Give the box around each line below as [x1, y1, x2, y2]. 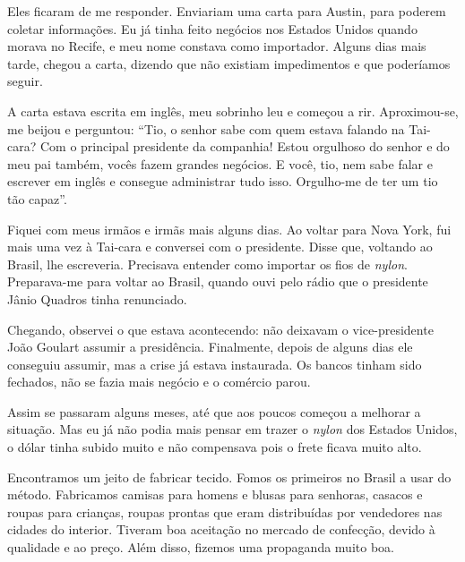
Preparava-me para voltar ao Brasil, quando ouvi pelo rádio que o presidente [7, 272, 428, 291]
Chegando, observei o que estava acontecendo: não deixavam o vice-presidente [7, 319, 434, 338]
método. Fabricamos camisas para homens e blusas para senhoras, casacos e [7, 485, 423, 504]
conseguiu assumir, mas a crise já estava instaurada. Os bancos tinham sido [7, 354, 422, 373]
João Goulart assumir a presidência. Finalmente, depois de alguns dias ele [7, 337, 413, 356]
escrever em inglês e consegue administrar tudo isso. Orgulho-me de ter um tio [7, 172, 438, 191]
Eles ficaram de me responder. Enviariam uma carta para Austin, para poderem [7, 2, 446, 20]
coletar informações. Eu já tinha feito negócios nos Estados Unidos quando [7, 19, 418, 38]
